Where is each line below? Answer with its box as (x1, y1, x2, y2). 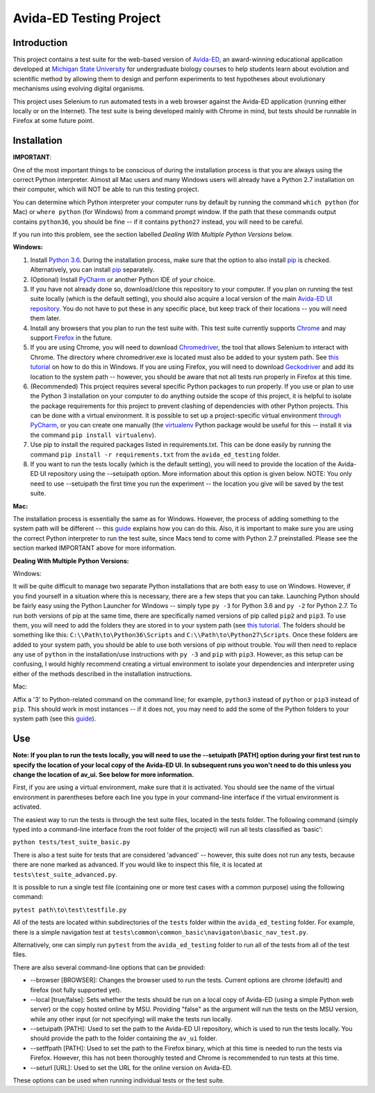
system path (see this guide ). (12, 714, 97, 723)
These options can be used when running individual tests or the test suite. (12, 1076, 225, 1085)
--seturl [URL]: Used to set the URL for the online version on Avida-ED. (30, 1063, 233, 1071)
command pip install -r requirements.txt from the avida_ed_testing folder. (30, 450, 281, 459)
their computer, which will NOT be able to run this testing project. (12, 185, 199, 194)
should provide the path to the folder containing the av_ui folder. (30, 1034, 218, 1042)
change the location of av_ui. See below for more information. (12, 771, 194, 779)
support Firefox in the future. (30, 334, 112, 342)
